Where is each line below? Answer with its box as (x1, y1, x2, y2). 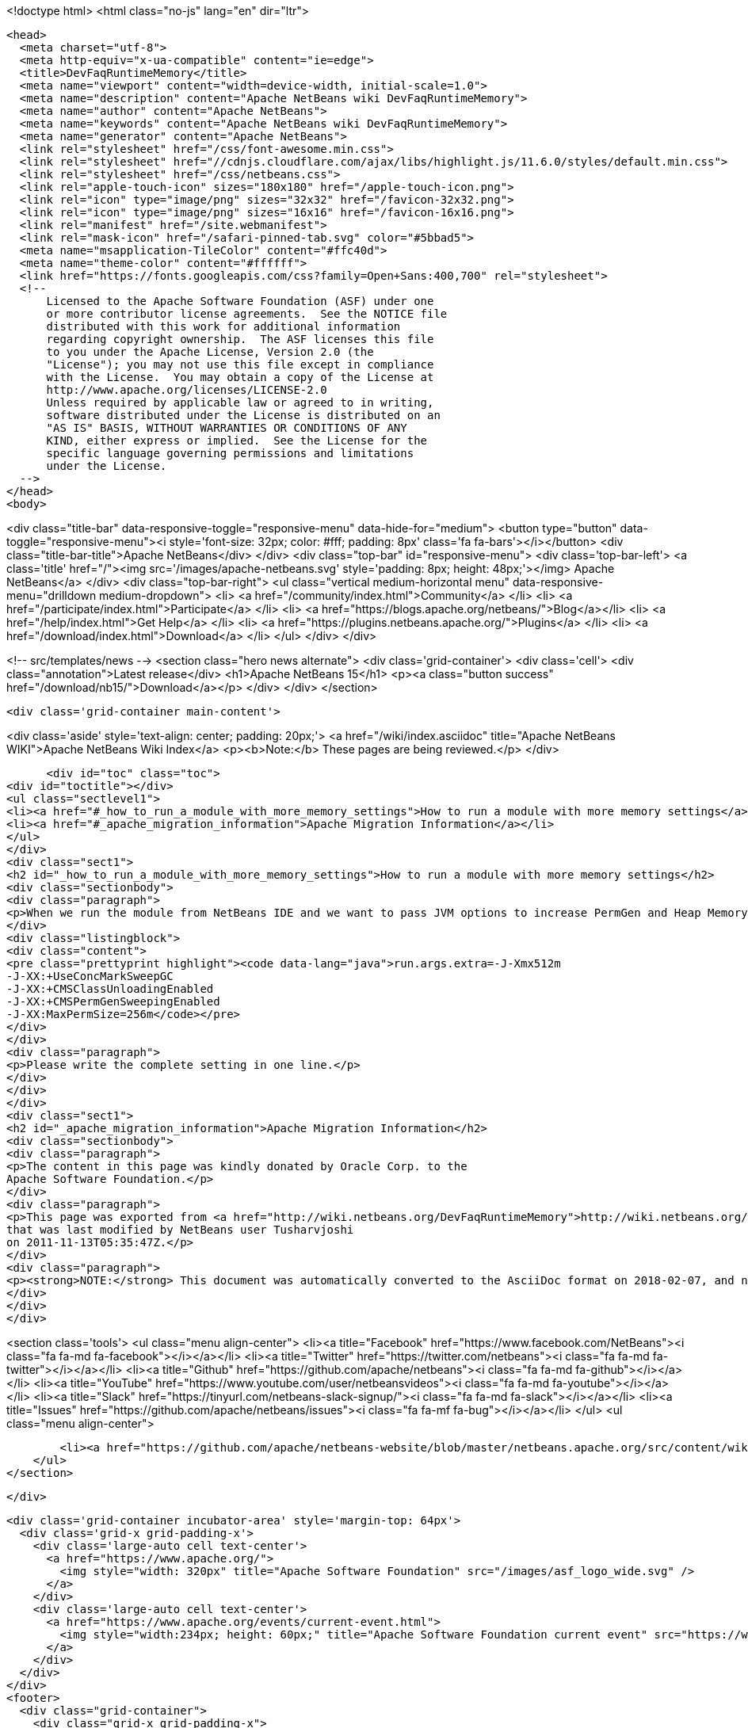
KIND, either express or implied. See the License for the (46, 434, 428, 447)
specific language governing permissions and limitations (46, 447, 414, 460)
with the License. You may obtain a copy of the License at (46, 371, 434, 383)
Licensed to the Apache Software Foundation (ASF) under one (46, 295, 434, 307)
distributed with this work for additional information (46, 320, 401, 333)
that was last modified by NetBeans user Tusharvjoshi (6, 1223, 354, 1236)
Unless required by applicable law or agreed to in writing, (46, 396, 434, 409)
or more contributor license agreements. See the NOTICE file (46, 307, 448, 320)
